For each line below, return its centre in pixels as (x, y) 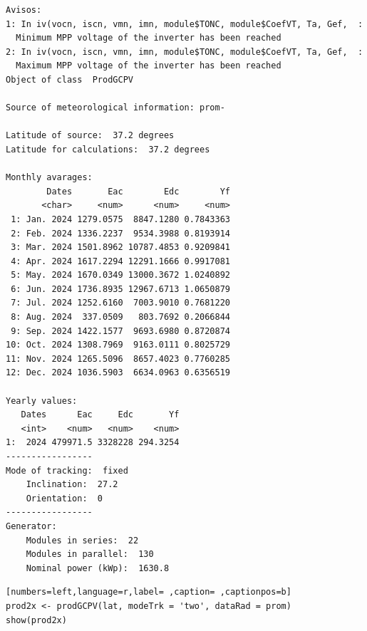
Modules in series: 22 (82, 540)
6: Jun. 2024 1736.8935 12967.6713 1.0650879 (120, 289)
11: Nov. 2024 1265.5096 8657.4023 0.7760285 (118, 359)
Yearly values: (42, 401)
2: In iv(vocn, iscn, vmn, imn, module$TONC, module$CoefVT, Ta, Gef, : (185, 52)
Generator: (31, 526)
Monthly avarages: (49, 178)
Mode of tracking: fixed (67, 470)
